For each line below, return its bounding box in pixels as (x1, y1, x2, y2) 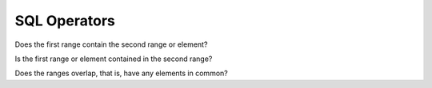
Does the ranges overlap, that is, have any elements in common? (14, 68, 228, 78)
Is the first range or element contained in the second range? (14, 54, 213, 63)
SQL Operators (14, 12, 115, 29)
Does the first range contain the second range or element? (14, 40, 208, 49)
